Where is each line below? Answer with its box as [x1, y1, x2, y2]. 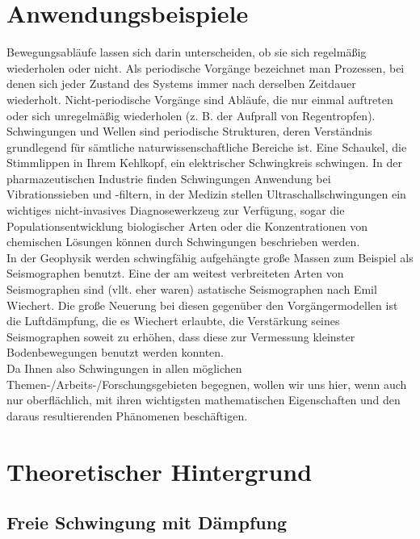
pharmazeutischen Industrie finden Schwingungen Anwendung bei [6, 169, 331, 186]
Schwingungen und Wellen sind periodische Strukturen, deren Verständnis [6, 123, 372, 140]
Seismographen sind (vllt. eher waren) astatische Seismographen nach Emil [6, 281, 377, 298]
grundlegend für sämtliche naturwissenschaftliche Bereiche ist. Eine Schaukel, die [6, 138, 407, 155]
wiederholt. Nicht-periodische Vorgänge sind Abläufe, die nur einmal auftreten [6, 90, 393, 107]
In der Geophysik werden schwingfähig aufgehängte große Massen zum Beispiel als [6, 249, 414, 265]
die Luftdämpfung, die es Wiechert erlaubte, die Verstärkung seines [6, 312, 340, 329]
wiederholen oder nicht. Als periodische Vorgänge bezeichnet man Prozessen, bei [6, 59, 405, 76]
